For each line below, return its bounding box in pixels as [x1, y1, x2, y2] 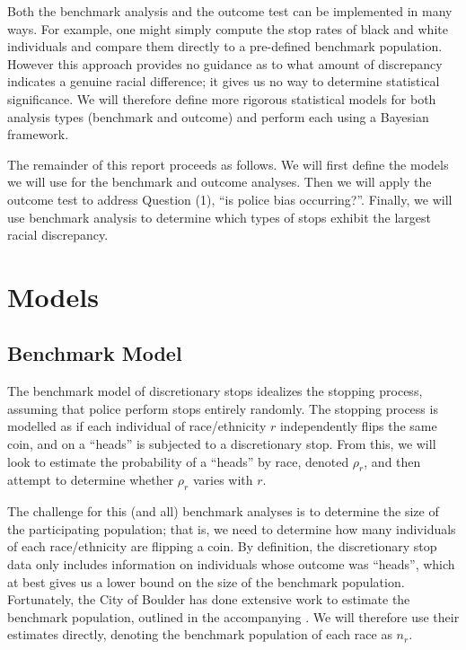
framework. [7, 125, 69, 144]
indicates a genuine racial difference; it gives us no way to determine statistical [7, 72, 440, 91]
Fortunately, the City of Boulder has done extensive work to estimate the [7, 590, 410, 609]
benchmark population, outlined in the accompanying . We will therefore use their [7, 607, 460, 626]
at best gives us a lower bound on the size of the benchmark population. [7, 572, 405, 591]
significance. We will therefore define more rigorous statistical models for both [7, 89, 436, 108]
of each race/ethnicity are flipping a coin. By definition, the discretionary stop [7, 537, 437, 556]
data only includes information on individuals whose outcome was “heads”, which [7, 555, 455, 574]
